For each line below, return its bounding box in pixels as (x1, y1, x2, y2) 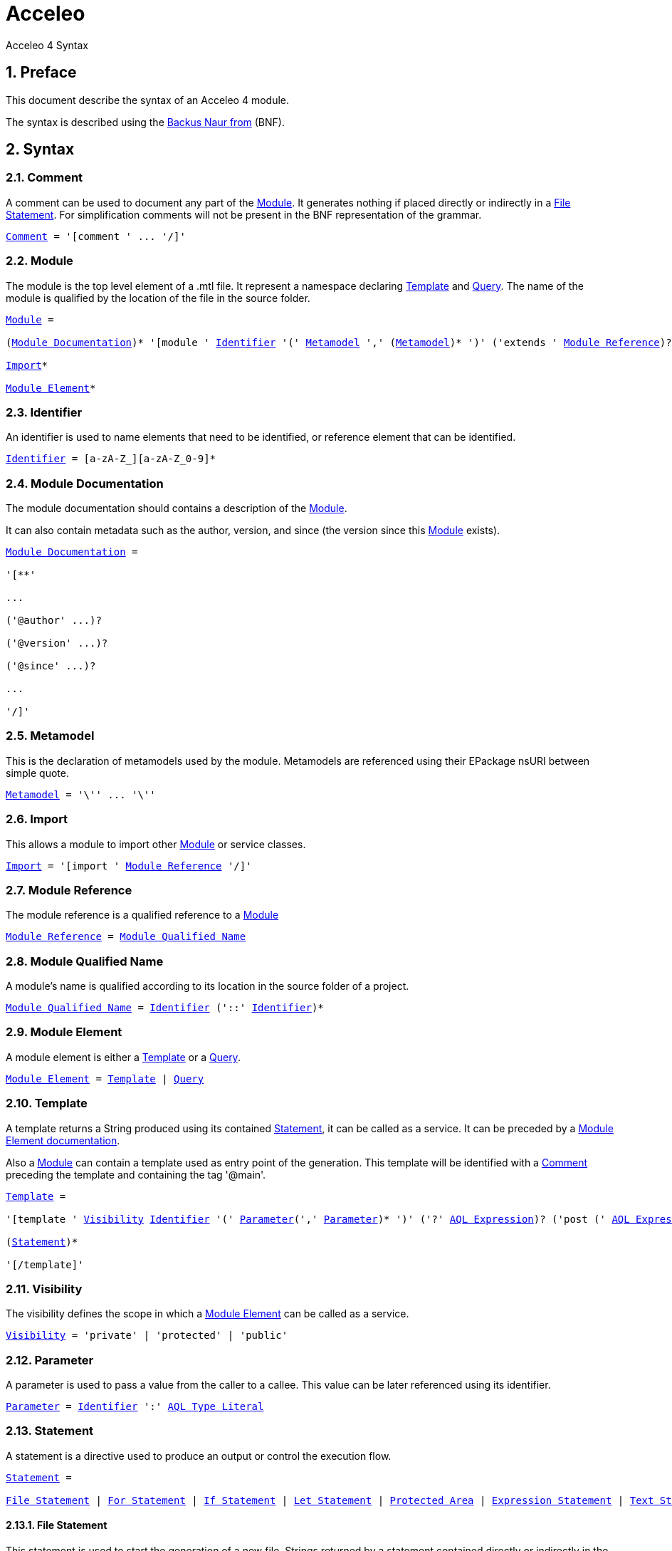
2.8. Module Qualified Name (6, 954, 164, 968)
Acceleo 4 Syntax (6, 38, 88, 51)
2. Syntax (6, 140, 75, 159)
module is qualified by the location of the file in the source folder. (6, 291, 310, 304)
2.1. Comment (6, 170, 83, 185)
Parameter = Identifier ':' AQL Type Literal (6, 1401, 264, 1413)
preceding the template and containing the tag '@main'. (6, 1168, 266, 1181)
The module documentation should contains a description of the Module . (6, 502, 347, 515)
